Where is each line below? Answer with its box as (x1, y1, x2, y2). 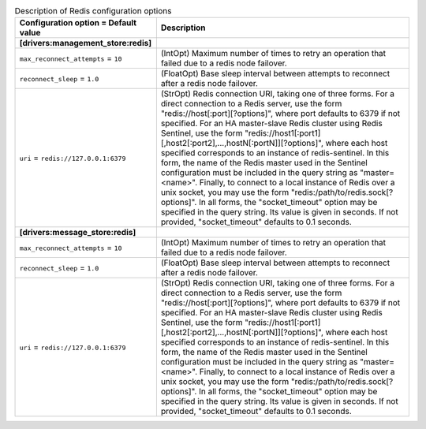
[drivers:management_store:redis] (19, 38, 152, 49)
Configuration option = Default (19, 17, 137, 28)
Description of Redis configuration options (14, 6, 172, 17)
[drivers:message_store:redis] (19, 227, 136, 238)
